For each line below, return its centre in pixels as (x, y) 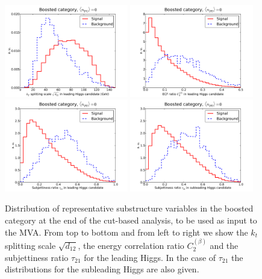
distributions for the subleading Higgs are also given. (102, 269)
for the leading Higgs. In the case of (150, 257)
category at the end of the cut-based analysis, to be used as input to (131, 220)
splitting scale (30, 246)
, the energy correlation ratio (131, 246)
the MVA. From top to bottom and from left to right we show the (126, 232)
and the (224, 246)
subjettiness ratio (37, 257)
